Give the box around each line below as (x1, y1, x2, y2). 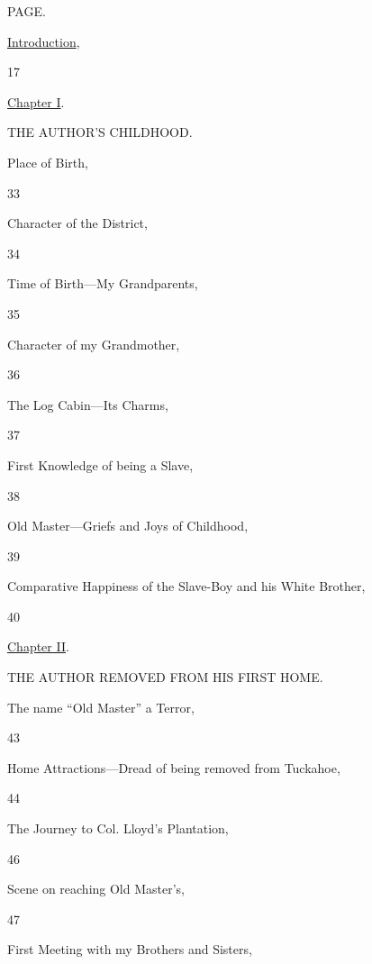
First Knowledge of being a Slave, (7, 455, 194, 474)
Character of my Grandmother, (7, 334, 180, 353)
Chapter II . (7, 637, 69, 656)
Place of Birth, (7, 152, 88, 171)
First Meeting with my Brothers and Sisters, (7, 940, 252, 959)
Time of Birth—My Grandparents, (7, 274, 198, 293)
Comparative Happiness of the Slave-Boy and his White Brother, (7, 577, 366, 596)
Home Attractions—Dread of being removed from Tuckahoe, (7, 758, 340, 777)
